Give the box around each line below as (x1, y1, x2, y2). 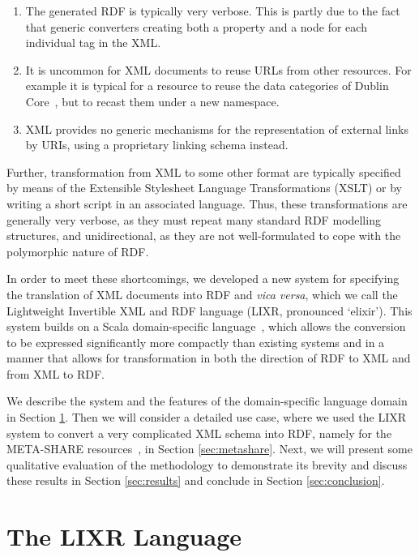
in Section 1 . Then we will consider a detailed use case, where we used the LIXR (6, 409, 407, 426)
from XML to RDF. (6, 365, 105, 382)
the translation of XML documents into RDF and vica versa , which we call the (6, 285, 398, 302)
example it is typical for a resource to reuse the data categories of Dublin (25, 77, 389, 94)
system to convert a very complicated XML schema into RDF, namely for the (6, 424, 392, 441)
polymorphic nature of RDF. (6, 242, 149, 259)
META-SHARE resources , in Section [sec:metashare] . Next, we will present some (6, 440, 413, 457)
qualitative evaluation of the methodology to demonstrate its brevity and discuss (6, 456, 408, 473)
